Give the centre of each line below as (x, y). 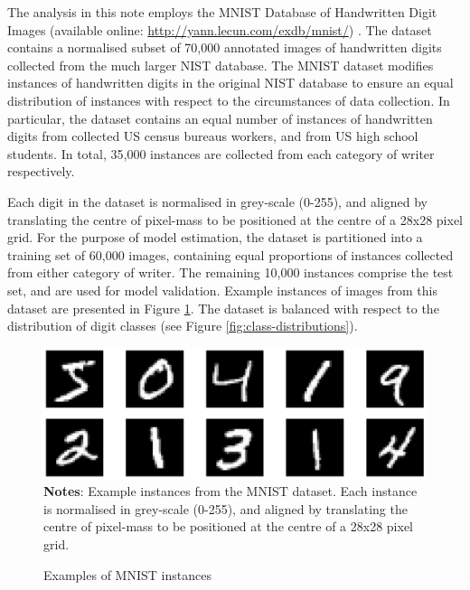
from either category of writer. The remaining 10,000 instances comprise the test (230, 272)
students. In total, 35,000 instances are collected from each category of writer (221, 153)
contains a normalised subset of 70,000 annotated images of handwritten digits (225, 47)
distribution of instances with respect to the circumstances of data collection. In (229, 100)
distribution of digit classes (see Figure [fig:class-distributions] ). (183, 326)
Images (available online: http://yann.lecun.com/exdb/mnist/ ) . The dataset (220, 29)
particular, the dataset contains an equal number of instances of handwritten (220, 118)
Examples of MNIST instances (127, 574)
